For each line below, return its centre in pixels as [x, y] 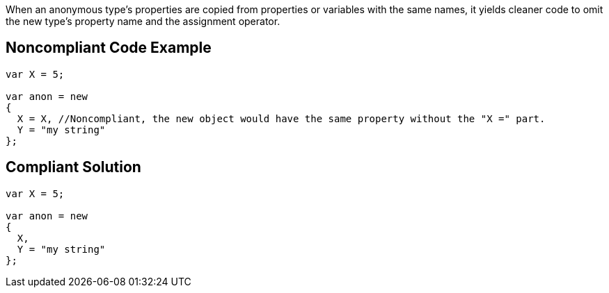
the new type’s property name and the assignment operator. [143, 21]
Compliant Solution [73, 167]
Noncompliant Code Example [109, 48]
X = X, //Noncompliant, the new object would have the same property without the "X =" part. [281, 118]
